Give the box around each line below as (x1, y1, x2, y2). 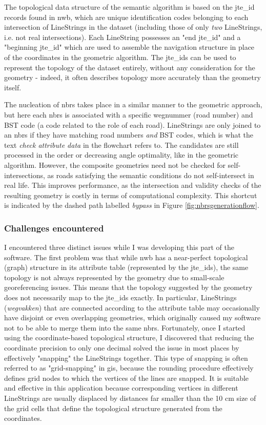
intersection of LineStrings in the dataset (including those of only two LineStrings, (4, 22, 262, 32)
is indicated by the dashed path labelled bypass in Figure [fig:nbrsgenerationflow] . (4, 200, 259, 210)
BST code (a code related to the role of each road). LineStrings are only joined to (4, 119, 261, 130)
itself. (4, 82, 22, 92)
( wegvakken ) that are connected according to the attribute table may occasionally (4, 302, 260, 313)
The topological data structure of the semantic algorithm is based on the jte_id (4, 2, 255, 12)
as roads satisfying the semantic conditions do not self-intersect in (47, 169, 254, 180)
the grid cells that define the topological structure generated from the (4, 402, 222, 413)
